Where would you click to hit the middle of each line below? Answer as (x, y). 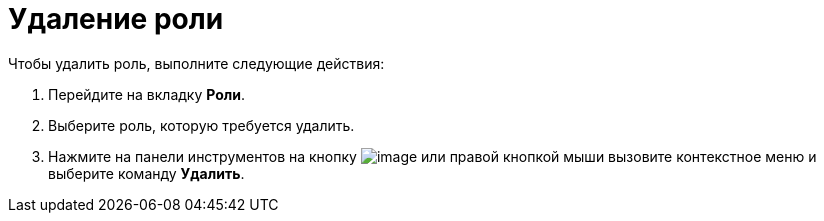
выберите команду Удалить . (146, 173)
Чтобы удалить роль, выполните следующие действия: (196, 63)
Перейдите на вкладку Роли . (147, 94)
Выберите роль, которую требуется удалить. (201, 125)
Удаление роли (116, 19)
